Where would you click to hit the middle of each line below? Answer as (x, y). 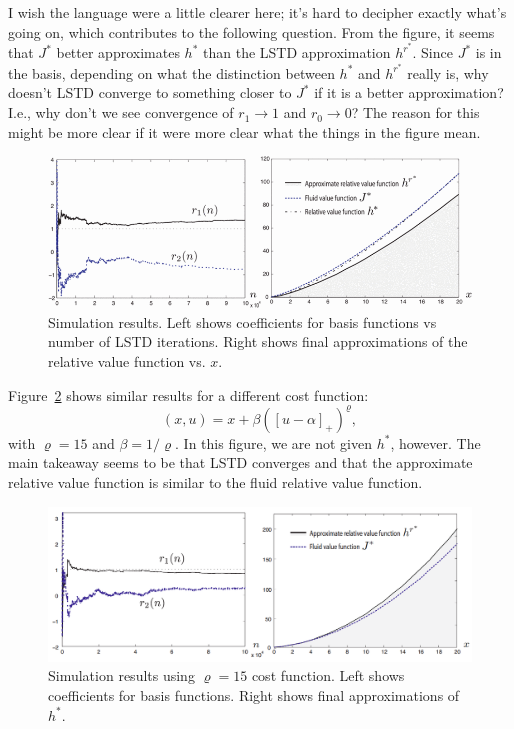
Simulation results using (121, 675)
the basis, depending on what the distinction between (171, 72)
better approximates (118, 52)
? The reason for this (415, 112)
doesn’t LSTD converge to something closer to (150, 92)
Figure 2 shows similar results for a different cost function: (188, 394)
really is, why (448, 72)
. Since (432, 52)
